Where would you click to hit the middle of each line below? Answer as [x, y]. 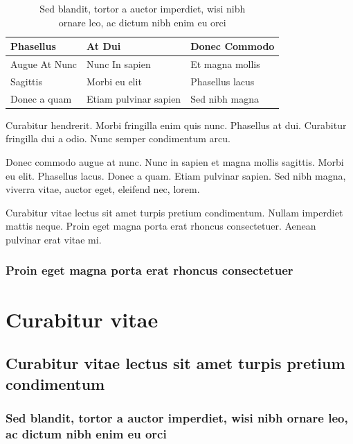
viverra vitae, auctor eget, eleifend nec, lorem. [103, 189]
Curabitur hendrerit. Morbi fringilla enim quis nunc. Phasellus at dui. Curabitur [176, 125]
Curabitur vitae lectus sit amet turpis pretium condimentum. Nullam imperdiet [174, 212]
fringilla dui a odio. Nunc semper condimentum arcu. [118, 138]
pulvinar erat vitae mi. [54, 239]
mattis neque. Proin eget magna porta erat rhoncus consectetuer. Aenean [161, 226]
